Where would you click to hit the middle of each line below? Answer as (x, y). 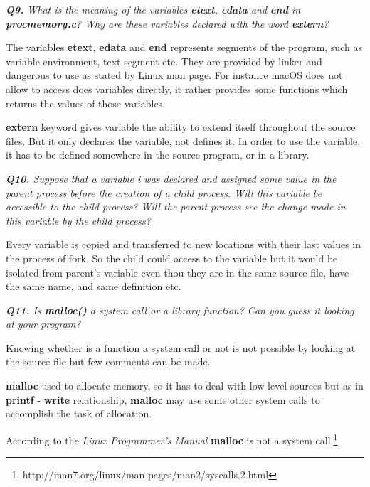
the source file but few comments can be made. (108, 362)
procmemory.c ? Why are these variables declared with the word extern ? (167, 23)
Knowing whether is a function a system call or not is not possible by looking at (181, 347)
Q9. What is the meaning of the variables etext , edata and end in (153, 9)
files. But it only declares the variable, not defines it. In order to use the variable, (183, 140)
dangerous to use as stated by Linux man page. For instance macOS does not (174, 75)
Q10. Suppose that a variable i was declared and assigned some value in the (171, 178)
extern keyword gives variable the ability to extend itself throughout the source (181, 127)
